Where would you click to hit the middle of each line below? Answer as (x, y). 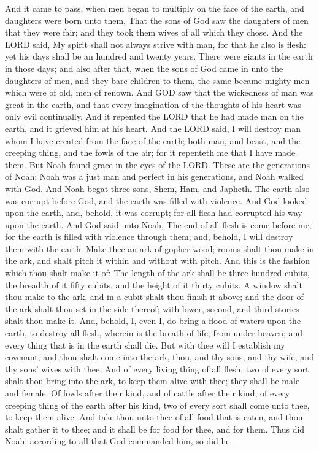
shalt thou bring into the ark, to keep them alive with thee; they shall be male (152, 381)
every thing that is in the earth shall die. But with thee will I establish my (145, 345)
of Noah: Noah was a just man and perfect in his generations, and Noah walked (154, 176)
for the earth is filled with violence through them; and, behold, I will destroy (149, 237)
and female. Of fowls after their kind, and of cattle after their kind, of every (148, 393)
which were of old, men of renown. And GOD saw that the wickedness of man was (159, 92)
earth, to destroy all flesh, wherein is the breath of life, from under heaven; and (154, 333)
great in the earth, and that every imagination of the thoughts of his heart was (153, 104)
